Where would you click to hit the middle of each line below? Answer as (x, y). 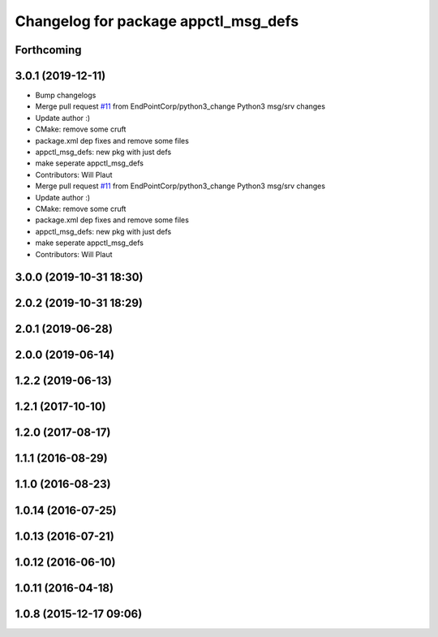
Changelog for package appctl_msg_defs (157, 21)
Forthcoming (48, 50)
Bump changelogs (66, 95)
